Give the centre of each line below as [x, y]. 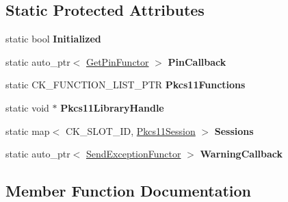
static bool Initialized [53, 39]
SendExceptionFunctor [133, 154]
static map [28, 130]
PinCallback [197, 61]
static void [27, 107]
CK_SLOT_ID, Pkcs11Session [130, 130]
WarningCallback [241, 154]
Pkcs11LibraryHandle [112, 107]
